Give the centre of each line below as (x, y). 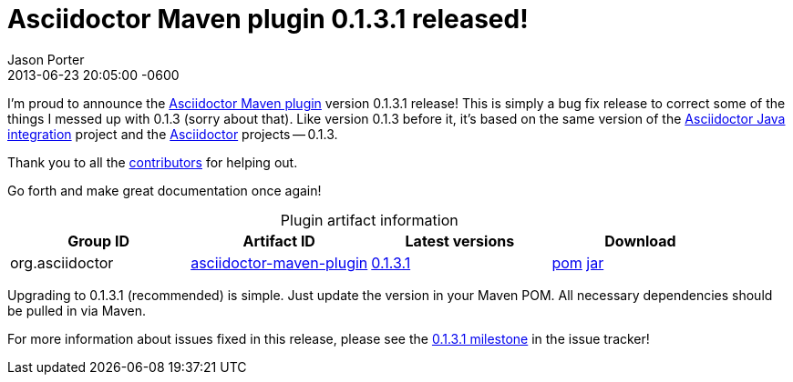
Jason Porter (46, 59)
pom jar (578, 262)
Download (640, 241)
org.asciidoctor (62, 262)
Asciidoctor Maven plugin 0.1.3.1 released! (268, 19)
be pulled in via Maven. (77, 310)
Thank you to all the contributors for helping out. (153, 162)
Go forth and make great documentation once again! (165, 190)
